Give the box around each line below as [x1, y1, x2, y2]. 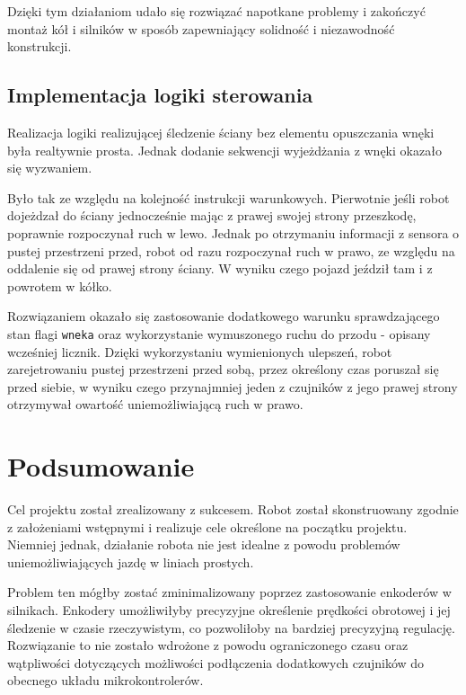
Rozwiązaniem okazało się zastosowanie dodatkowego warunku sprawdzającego [7, 307, 440, 325]
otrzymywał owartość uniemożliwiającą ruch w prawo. [7, 395, 303, 414]
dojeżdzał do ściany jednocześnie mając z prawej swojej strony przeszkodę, [7, 206, 417, 225]
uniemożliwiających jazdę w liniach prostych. [7, 552, 254, 571]
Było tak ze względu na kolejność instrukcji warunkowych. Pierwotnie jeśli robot [7, 188, 450, 207]
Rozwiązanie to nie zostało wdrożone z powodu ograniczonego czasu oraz [7, 636, 409, 655]
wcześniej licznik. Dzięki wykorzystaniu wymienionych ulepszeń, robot [7, 342, 392, 361]
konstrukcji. [7, 37, 72, 56]
